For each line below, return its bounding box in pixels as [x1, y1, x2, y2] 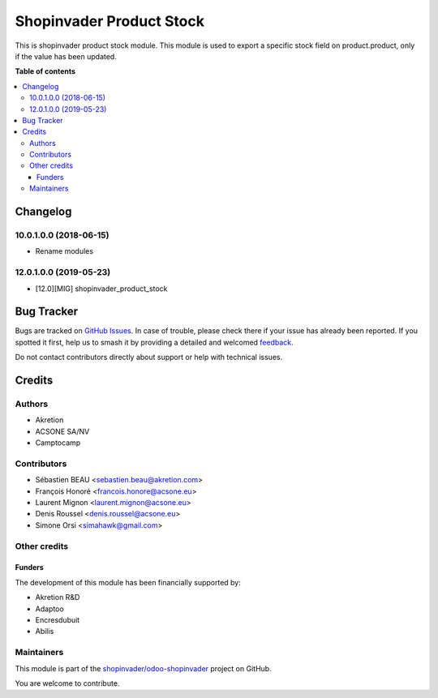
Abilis [35, 627, 54, 636]
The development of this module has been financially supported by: [15, 577, 241, 587]
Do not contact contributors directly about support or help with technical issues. [15, 353, 283, 362]
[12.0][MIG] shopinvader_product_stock [35, 284, 168, 293]
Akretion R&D [35, 593, 80, 602]
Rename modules [35, 246, 93, 256]
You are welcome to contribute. [15, 678, 120, 688]
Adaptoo [35, 604, 64, 614]
